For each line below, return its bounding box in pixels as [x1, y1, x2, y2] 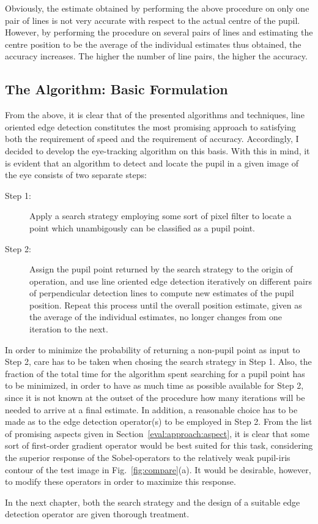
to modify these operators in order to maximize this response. [5, 475, 236, 488]
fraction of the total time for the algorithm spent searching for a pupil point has [5, 367, 305, 380]
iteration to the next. [29, 323, 108, 335]
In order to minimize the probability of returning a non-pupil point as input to [5, 343, 300, 356]
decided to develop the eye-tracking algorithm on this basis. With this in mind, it [5, 144, 310, 157]
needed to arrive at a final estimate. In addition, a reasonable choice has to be [5, 403, 298, 416]
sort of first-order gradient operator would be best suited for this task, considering [5, 439, 313, 452]
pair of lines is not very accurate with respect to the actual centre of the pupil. [5, 13, 300, 26]
